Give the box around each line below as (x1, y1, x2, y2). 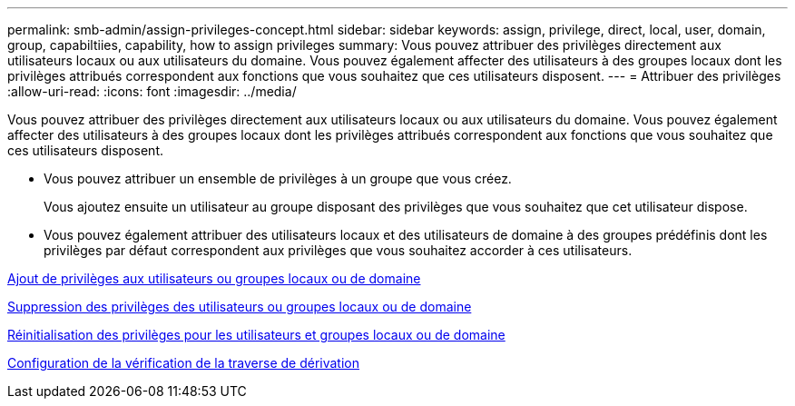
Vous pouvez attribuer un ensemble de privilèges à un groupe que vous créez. (44, 171, 512, 186)
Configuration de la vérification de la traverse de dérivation (7, 355, 359, 371)
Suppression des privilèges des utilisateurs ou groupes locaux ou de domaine (7, 299, 472, 314)
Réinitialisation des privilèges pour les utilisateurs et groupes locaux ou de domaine (7, 327, 505, 342)
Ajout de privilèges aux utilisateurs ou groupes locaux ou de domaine (7, 271, 421, 286)
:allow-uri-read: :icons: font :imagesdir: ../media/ (7, 84, 297, 99)
